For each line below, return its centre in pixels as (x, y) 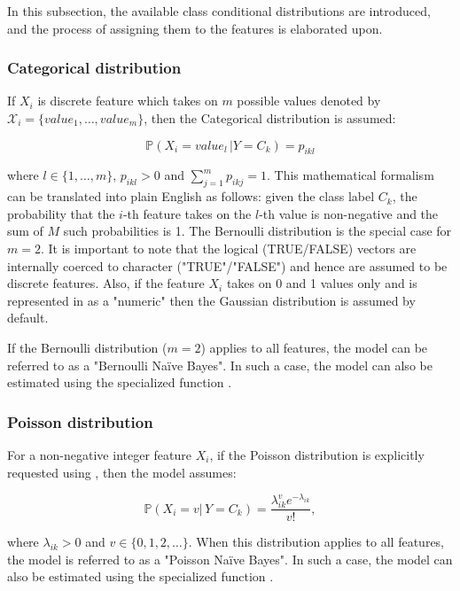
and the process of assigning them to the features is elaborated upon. (195, 28)
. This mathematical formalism (351, 175)
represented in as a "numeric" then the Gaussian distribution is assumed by (211, 300)
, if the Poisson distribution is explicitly (317, 454)
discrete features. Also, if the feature (106, 283)
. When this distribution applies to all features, (316, 542)
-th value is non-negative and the (349, 213)
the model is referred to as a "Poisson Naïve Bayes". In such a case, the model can (230, 559)
